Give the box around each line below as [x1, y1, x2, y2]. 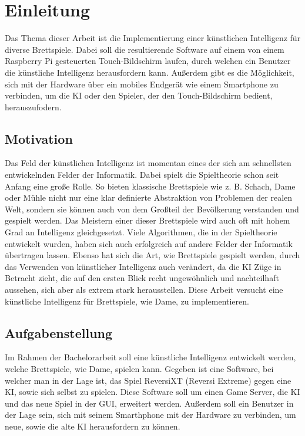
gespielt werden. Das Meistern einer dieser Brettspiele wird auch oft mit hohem [5, 214, 290, 227]
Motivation [5, 129, 73, 147]
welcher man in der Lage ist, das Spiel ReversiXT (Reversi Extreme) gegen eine [5, 374, 291, 386]
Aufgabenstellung [5, 323, 113, 342]
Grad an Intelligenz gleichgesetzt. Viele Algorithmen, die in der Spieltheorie [5, 226, 277, 238]
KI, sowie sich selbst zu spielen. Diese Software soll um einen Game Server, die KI [5, 386, 300, 398]
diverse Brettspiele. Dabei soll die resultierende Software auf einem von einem [5, 43, 284, 55]
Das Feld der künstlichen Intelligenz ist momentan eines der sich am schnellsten [5, 157, 291, 169]
